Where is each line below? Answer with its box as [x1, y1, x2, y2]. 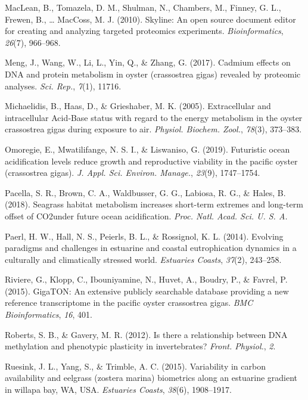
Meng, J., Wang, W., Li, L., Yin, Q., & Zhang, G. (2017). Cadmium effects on [5, 56, 291, 69]
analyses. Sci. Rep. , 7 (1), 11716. [5, 79, 122, 92]
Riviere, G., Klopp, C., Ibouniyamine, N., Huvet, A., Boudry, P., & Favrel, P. [5, 273, 288, 286]
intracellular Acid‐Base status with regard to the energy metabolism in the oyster [5, 111, 303, 123]
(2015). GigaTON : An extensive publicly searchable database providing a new [5, 284, 289, 297]
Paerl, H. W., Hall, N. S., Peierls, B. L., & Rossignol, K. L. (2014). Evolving [5, 230, 284, 242]
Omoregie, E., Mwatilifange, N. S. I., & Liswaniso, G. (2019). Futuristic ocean [5, 142, 290, 155]
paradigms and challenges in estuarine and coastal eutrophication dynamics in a [5, 241, 297, 254]
